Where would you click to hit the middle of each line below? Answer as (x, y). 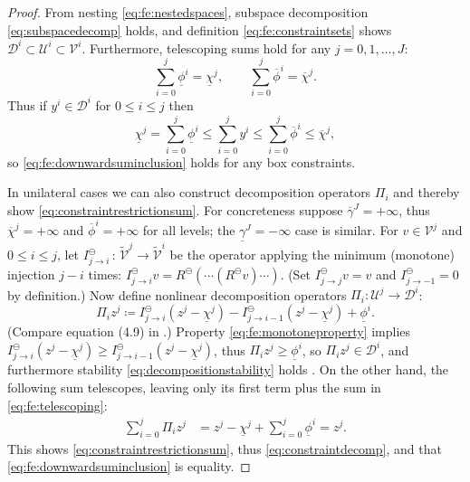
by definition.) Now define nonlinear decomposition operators (177, 294)
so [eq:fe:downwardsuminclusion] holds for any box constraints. (182, 161)
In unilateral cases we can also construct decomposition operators (189, 192)
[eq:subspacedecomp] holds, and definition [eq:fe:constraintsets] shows (200, 29)
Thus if (27, 104)
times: (105, 274)
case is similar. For (346, 230)
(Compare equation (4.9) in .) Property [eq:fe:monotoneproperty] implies (209, 331)
